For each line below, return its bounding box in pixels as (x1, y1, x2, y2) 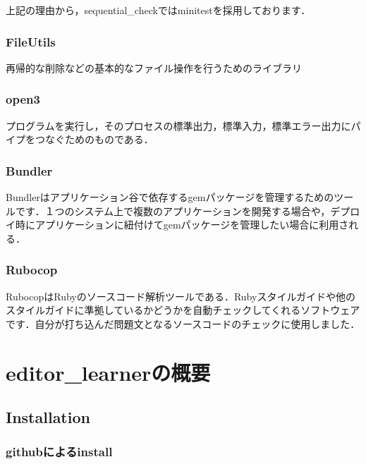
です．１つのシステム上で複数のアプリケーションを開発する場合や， (15, 203, 331, 218)
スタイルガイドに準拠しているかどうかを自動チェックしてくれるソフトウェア (6, 303, 360, 317)
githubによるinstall (6, 443, 113, 460)
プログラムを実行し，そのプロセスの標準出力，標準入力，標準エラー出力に (6, 118, 351, 133)
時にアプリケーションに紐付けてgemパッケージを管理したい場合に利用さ (15, 217, 349, 232)
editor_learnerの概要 (6, 358, 211, 386)
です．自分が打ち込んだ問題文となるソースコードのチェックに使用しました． (6, 316, 360, 331)
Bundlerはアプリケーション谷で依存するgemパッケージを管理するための (6, 190, 334, 204)
